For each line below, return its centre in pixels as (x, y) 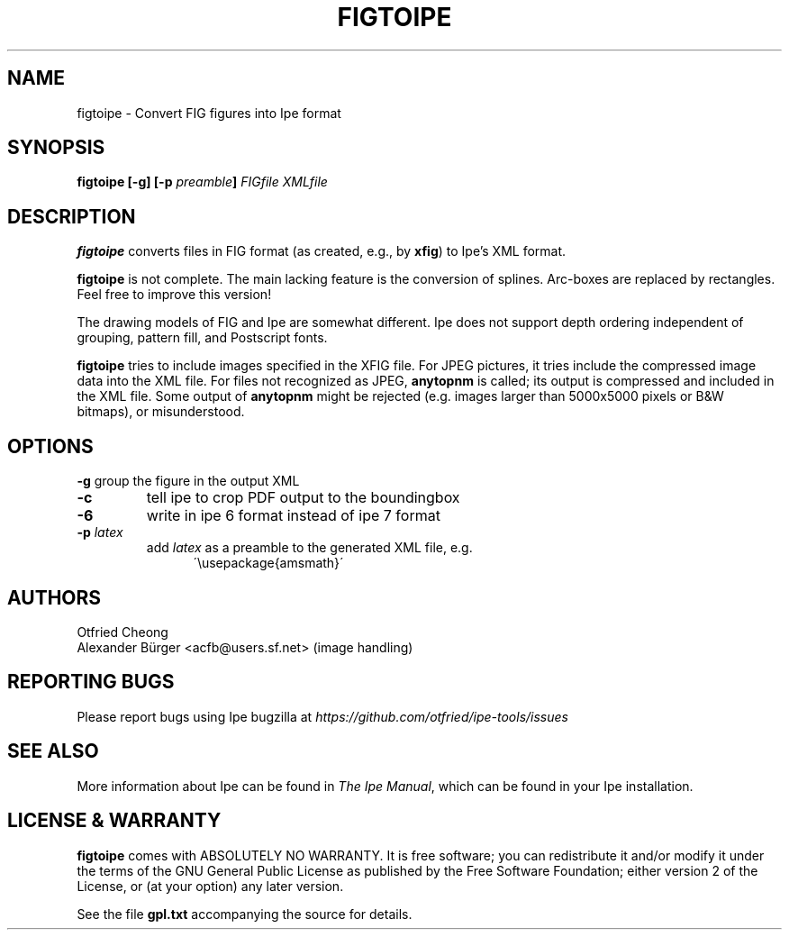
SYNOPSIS (56, 148)
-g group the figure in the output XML (188, 481)
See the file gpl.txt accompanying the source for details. (245, 914)
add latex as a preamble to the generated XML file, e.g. (309, 548)
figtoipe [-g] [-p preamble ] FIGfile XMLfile (202, 182)
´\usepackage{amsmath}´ (268, 563)
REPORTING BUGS (91, 682)
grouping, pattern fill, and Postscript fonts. (202, 338)
